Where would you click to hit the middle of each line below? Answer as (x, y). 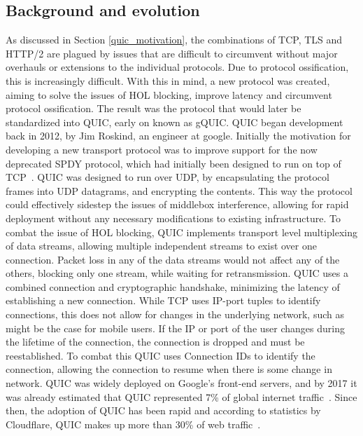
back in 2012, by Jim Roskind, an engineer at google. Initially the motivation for (178, 136)
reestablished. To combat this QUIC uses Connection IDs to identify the (161, 355)
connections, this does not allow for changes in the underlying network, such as (175, 314)
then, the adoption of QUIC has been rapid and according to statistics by (163, 410)
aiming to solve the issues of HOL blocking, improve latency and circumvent (169, 94)
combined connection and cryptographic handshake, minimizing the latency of (173, 286)
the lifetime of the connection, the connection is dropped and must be (155, 342)
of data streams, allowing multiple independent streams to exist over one (161, 246)
